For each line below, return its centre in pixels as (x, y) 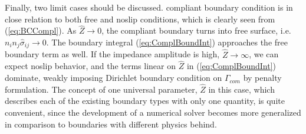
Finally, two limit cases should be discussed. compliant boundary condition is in (149, 7)
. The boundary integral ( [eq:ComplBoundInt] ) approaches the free (167, 42)
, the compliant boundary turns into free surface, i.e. (196, 30)
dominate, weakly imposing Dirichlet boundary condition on (113, 78)
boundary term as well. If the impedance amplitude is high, (112, 54)
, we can (264, 54)
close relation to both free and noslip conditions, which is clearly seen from (140, 19)
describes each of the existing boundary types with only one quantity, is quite (145, 101)
